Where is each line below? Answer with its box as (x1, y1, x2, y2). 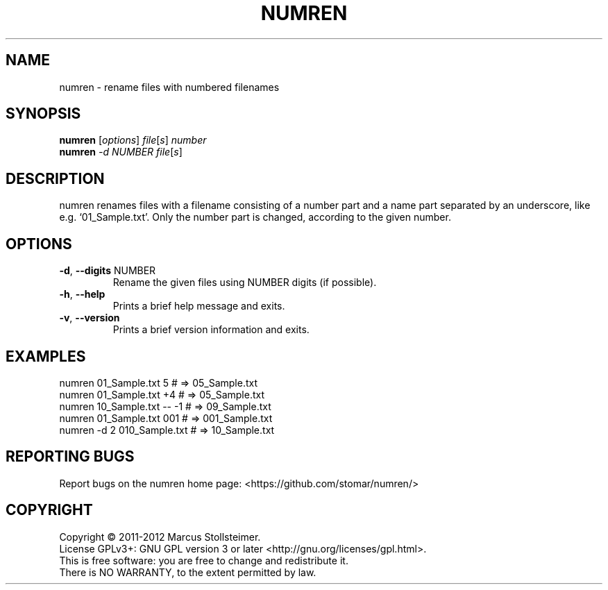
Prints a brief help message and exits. (112, 300, 285, 312)
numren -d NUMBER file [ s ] (59, 146, 183, 158)
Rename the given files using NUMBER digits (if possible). (112, 276, 377, 289)
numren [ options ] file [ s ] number (59, 134, 207, 146)
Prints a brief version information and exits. (112, 323, 310, 336)
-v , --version (59, 312, 120, 324)
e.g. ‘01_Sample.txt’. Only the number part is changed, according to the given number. (59, 211, 451, 224)
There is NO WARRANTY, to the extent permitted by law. (59, 566, 316, 578)
